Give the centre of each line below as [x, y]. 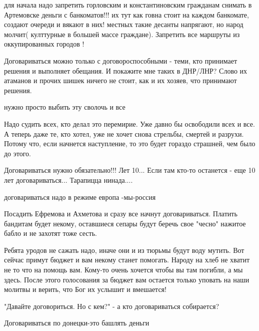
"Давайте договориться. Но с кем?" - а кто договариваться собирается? [112, 306]
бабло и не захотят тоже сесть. [50, 233]
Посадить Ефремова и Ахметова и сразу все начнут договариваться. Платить [121, 214]
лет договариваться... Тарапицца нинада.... [68, 180]
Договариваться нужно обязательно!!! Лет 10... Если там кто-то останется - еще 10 [130, 170]
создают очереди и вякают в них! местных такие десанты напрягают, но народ [124, 24]
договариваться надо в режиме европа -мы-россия [80, 197]
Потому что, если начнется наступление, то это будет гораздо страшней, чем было [130, 143]
